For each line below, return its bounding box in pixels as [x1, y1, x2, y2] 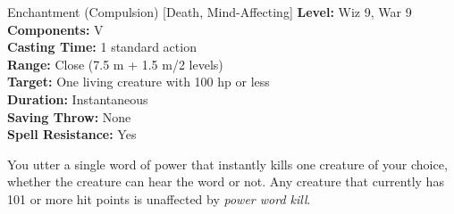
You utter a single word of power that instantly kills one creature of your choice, [7, 154, 448, 173]
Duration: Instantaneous [7, 89, 148, 108]
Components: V [7, 20, 104, 38]
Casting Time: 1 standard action [7, 37, 197, 56]
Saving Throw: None [7, 107, 131, 126]
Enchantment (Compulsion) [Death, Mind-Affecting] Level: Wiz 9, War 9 [7, 3, 412, 21]
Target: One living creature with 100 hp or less [7, 72, 270, 91]
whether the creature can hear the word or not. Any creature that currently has [7, 172, 444, 191]
